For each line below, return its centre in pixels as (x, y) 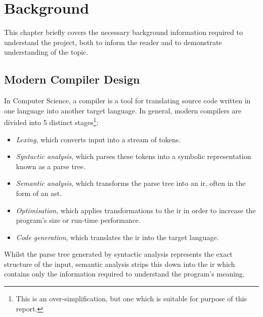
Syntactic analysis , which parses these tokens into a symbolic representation (134, 156)
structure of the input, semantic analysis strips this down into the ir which (120, 264)
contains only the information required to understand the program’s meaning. (124, 274)
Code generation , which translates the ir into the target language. (117, 237)
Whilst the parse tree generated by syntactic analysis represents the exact (118, 254)
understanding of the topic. (46, 52)
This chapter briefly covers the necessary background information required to (123, 32)
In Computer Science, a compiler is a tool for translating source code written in (127, 101)
